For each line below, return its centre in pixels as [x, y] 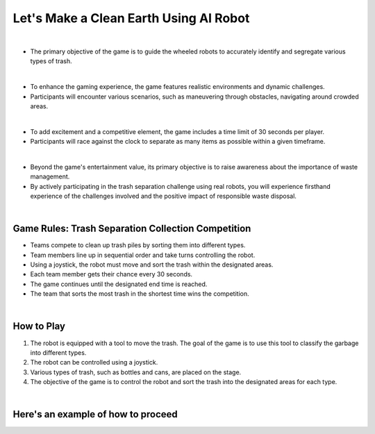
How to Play [39, 326]
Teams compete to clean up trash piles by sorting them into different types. [138, 245]
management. [50, 176]
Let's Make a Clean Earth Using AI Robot [131, 18]
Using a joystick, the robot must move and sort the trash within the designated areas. [152, 265]
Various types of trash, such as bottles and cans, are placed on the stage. [136, 372]
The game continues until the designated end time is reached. [119, 284]
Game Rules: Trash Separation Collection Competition [132, 229]
